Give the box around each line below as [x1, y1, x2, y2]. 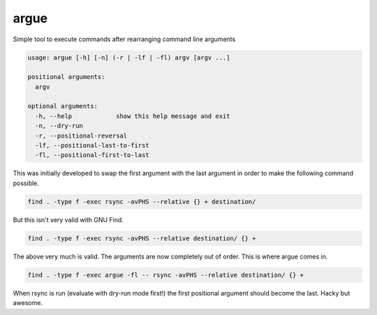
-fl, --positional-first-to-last [35, 151, 149, 159]
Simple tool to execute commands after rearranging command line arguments [13, 35, 236, 43]
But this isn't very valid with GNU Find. [13, 215, 124, 224]
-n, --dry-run [35, 122, 84, 130]
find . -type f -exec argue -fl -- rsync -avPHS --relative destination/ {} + [27, 271, 304, 279]
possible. [13, 179, 40, 187]
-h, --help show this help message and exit [35, 112, 230, 120]
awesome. [13, 299, 43, 307]
